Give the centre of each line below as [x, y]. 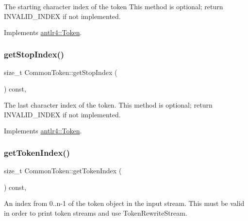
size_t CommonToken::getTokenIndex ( [63, 171]
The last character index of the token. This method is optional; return [108, 105]
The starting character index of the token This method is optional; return [114, 6]
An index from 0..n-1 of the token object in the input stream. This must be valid [124, 203]
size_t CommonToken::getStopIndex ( [61, 72]
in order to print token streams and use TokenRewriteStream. [96, 212]
